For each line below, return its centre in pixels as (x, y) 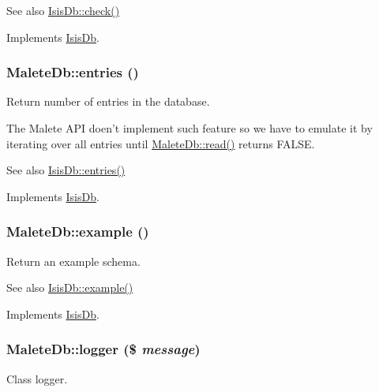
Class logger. (37, 378)
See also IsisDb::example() (70, 287)
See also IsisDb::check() (63, 10)
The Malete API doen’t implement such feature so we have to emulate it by (189, 128)
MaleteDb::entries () (73, 72)
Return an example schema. (73, 261)
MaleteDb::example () (78, 231)
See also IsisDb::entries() (66, 170)
